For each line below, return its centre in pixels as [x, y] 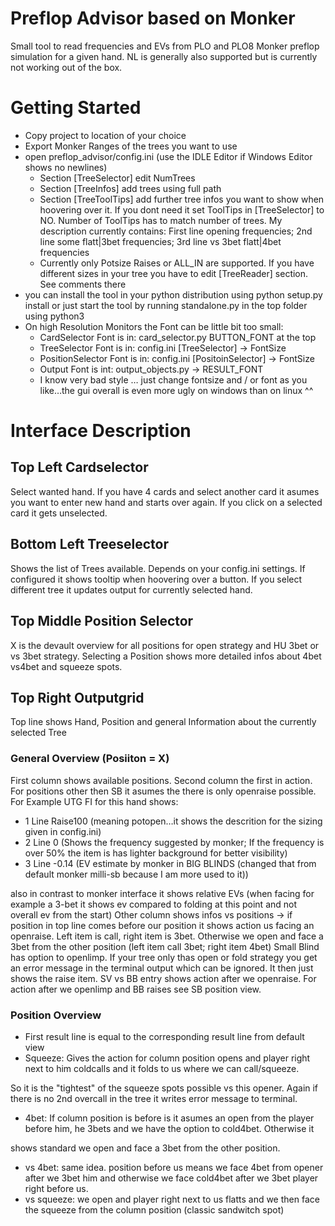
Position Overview [56, 1015]
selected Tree [38, 733]
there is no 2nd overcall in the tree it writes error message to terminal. [154, 1098]
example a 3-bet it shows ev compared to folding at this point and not [154, 904]
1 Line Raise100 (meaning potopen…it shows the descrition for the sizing [173, 821]
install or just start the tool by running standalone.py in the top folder [166, 305]
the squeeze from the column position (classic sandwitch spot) [154, 1209]
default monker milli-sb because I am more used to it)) [136, 874]
